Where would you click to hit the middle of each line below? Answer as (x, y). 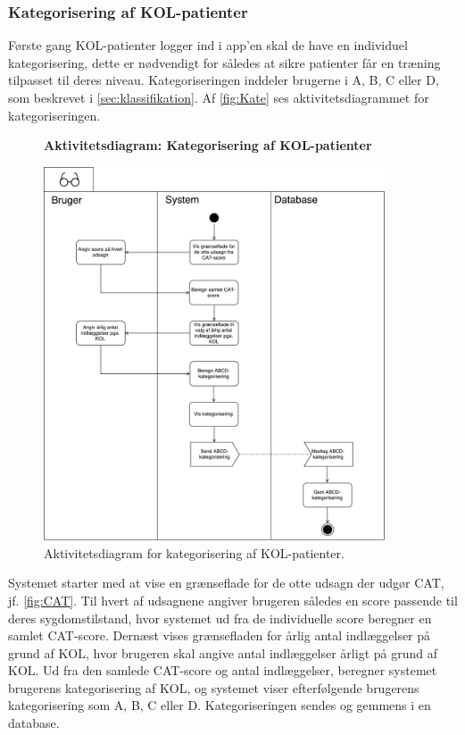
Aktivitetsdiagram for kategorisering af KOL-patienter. (194, 552)
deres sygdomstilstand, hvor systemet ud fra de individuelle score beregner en (220, 618)
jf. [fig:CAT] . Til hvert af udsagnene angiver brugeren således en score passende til (233, 600)
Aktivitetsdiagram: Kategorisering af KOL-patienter (208, 145)
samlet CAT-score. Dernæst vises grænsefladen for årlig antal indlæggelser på (220, 635)
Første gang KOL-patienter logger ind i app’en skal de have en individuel (208, 45)
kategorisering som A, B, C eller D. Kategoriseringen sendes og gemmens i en (220, 705)
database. (34, 723)
